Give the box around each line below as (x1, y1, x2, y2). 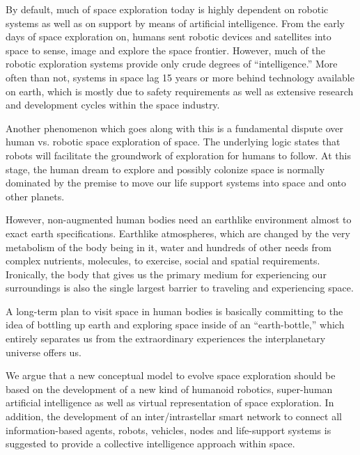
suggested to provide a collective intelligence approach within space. (6, 436, 295, 451)
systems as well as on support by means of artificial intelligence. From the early (6, 15, 345, 30)
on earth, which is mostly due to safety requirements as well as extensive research (6, 83, 354, 98)
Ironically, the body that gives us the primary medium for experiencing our (6, 266, 327, 281)
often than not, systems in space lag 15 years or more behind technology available (6, 70, 354, 84)
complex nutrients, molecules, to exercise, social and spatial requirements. (6, 253, 320, 268)
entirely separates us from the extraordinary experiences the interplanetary (6, 331, 326, 346)
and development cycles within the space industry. (6, 97, 220, 112)
